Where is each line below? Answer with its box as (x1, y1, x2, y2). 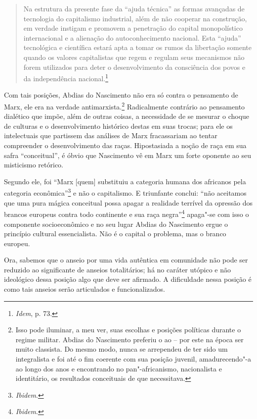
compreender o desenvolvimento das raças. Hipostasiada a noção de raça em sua (4, 140, 247, 151)
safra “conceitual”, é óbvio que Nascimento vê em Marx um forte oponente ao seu (4, 150, 252, 160)
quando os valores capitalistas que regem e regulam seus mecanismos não (23, 52, 245, 62)
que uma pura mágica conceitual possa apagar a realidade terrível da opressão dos (4, 197, 253, 208)
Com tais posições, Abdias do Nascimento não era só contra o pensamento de (4, 90, 238, 100)
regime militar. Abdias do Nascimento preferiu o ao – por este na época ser (15, 334, 244, 344)
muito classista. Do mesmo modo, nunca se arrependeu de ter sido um (15, 344, 228, 354)
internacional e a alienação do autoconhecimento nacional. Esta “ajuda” (23, 32, 241, 43)
